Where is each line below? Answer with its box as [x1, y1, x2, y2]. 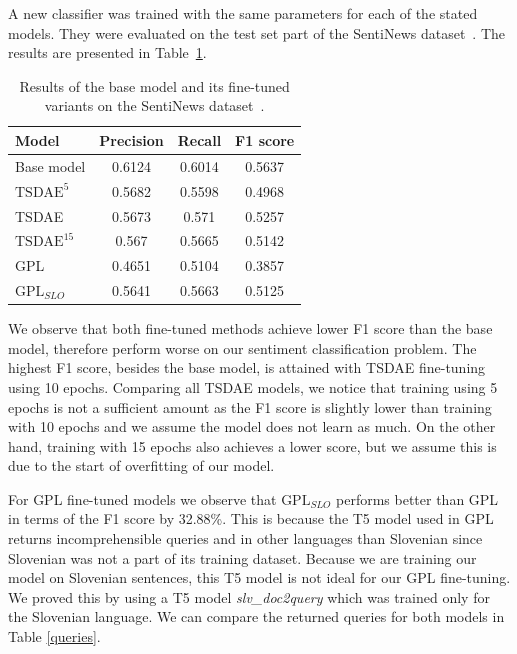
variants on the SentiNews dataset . [44, 95, 265, 116]
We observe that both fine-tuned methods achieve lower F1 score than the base [8, 318, 493, 339]
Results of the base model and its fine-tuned [19, 75, 290, 96]
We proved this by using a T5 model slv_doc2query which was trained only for [8, 586, 490, 607]
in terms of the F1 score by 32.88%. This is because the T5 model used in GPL [8, 508, 494, 529]
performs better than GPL [336, 488, 499, 509]
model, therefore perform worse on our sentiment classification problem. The [8, 337, 477, 358]
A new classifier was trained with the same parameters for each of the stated [8, 3, 478, 23]
